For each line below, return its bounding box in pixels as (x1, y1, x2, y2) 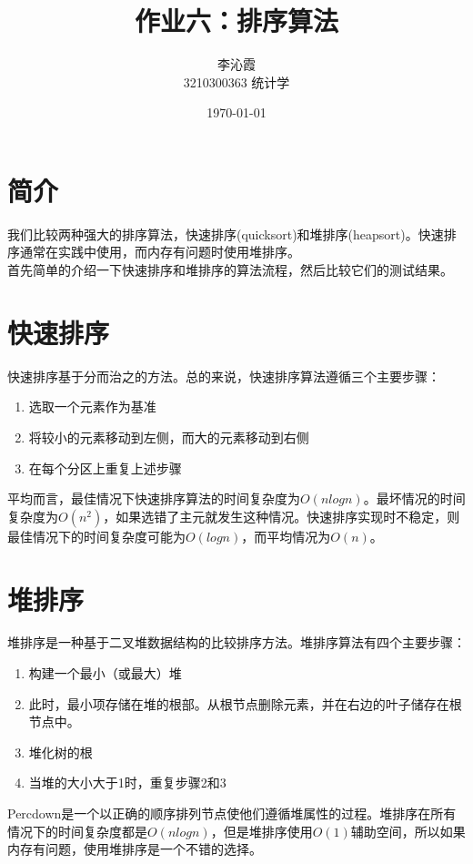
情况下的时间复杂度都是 (7, 821, 147, 840)
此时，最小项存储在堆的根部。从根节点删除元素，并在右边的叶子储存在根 (28, 694, 462, 713)
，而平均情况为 (241, 526, 331, 545)
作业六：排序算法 (134, 2, 338, 39)
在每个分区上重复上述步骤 (28, 458, 182, 477)
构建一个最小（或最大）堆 (28, 664, 182, 683)
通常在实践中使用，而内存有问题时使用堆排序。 (19, 242, 300, 261)
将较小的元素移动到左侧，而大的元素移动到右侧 (28, 427, 309, 446)
